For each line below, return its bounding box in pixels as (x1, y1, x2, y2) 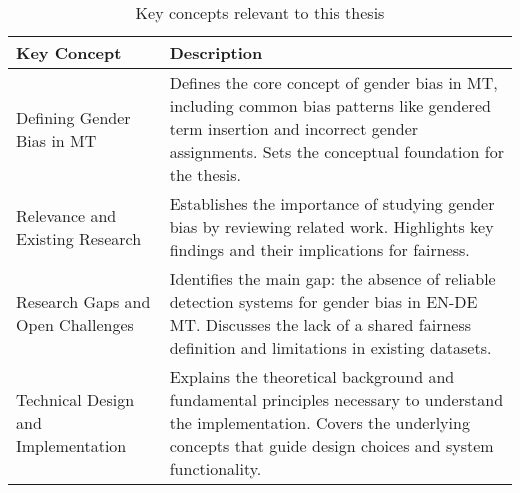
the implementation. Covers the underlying (169, 411, 470, 434)
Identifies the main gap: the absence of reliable (169, 267, 496, 290)
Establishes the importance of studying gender (169, 192, 495, 215)
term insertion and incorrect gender (169, 117, 419, 140)
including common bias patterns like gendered (169, 94, 491, 117)
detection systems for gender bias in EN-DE (169, 290, 478, 313)
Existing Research (16, 226, 142, 250)
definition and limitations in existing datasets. (169, 336, 492, 359)
